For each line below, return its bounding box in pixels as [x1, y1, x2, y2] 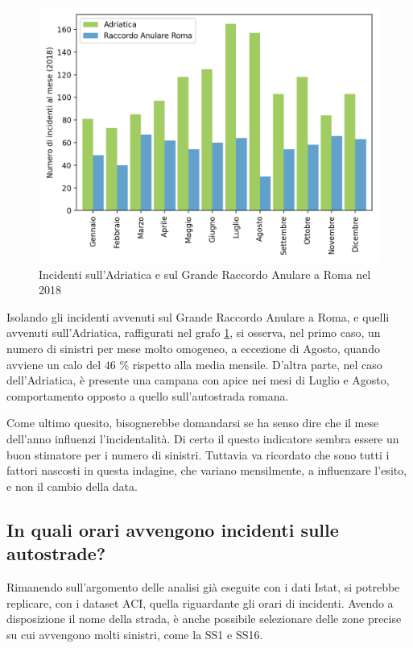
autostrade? [6, 541, 106, 566]
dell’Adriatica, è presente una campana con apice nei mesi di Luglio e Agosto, [6, 372, 390, 388]
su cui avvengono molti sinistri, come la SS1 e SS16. [6, 625, 263, 642]
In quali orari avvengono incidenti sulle [6, 517, 339, 542]
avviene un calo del [6, 355, 101, 372]
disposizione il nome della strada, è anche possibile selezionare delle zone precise [6, 610, 402, 627]
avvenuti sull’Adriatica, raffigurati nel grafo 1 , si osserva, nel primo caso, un [6, 324, 381, 341]
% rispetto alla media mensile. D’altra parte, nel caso [119, 355, 382, 372]
